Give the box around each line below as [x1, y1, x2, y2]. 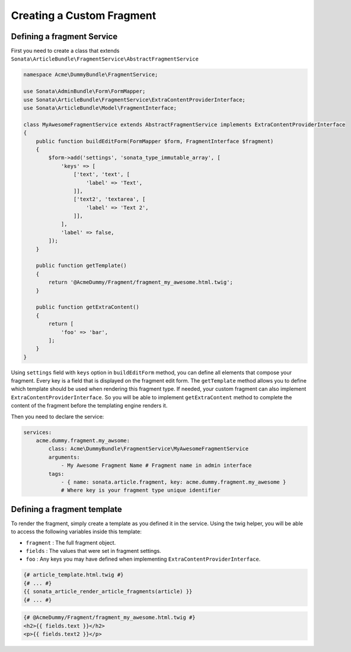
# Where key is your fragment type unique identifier [60, 487, 221, 494]
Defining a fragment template [11, 504, 122, 514]
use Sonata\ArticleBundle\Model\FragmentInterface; [23, 104, 177, 111]
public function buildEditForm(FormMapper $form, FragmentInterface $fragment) [36, 138, 274, 145]
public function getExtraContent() [36, 304, 139, 311]
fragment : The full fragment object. [25, 539, 116, 546]
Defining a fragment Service [11, 31, 118, 42]
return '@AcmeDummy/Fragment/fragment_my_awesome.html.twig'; [48, 279, 234, 286]
